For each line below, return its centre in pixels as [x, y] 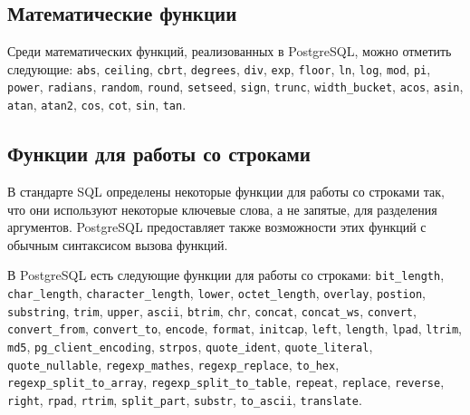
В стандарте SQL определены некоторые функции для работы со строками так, [226, 191]
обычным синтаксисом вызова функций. [118, 244]
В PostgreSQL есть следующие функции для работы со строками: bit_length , [226, 275]
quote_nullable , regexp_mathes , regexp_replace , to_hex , [173, 364]
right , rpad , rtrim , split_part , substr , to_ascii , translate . [185, 399]
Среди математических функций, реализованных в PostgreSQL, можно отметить [230, 51]
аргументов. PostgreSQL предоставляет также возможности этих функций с [217, 227]
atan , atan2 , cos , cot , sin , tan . [97, 105]
